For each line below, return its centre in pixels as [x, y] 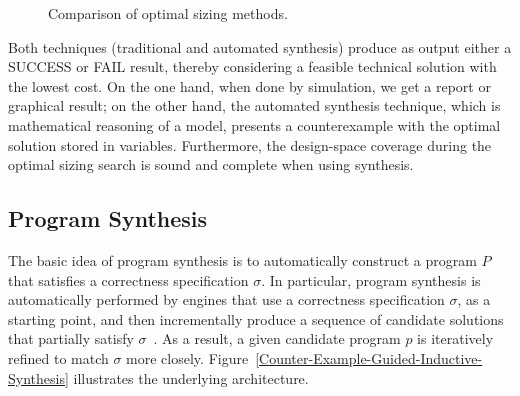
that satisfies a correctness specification [128, 279]
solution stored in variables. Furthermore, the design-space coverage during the [250, 144]
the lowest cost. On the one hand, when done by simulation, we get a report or [249, 85]
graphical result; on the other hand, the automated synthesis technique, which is [254, 105]
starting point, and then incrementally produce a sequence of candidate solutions [256, 318]
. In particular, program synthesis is [371, 279]
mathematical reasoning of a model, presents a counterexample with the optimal [254, 124]
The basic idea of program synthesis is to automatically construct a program [242, 259]
